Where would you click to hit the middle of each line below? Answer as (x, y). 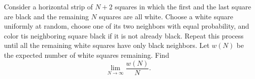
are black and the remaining (46, 16)
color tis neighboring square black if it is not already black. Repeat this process (124, 35)
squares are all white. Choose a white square (166, 16)
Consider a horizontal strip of (48, 6)
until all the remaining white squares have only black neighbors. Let (107, 45)
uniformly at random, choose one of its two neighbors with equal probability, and (127, 26)
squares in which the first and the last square (183, 6)
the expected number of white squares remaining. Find (87, 55)
